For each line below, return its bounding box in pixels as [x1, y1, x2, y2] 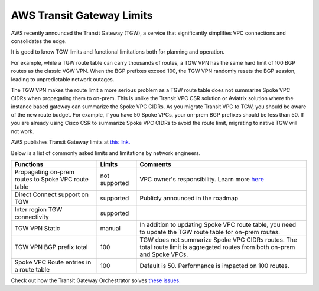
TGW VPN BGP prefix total [14, 243, 88, 252]
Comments [139, 160, 171, 168]
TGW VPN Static [14, 224, 60, 233]
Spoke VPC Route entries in [14, 258, 92, 266]
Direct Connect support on [14, 190, 89, 199]
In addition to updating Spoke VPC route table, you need [139, 221, 297, 229]
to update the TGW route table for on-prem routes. [139, 228, 281, 236]
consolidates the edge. [11, 37, 67, 44]
